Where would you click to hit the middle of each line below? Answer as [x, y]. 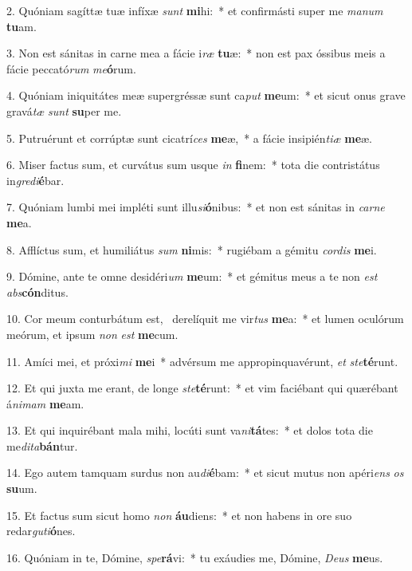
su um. [22, 488]
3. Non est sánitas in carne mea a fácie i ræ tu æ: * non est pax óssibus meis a [196, 53]
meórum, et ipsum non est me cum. [92, 334]
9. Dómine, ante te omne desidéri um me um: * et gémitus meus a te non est [192, 276]
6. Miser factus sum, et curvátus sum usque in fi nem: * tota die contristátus [193, 165]
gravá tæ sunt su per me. [64, 110]
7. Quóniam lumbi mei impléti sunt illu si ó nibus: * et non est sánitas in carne [196, 207]
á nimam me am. [45, 403]
